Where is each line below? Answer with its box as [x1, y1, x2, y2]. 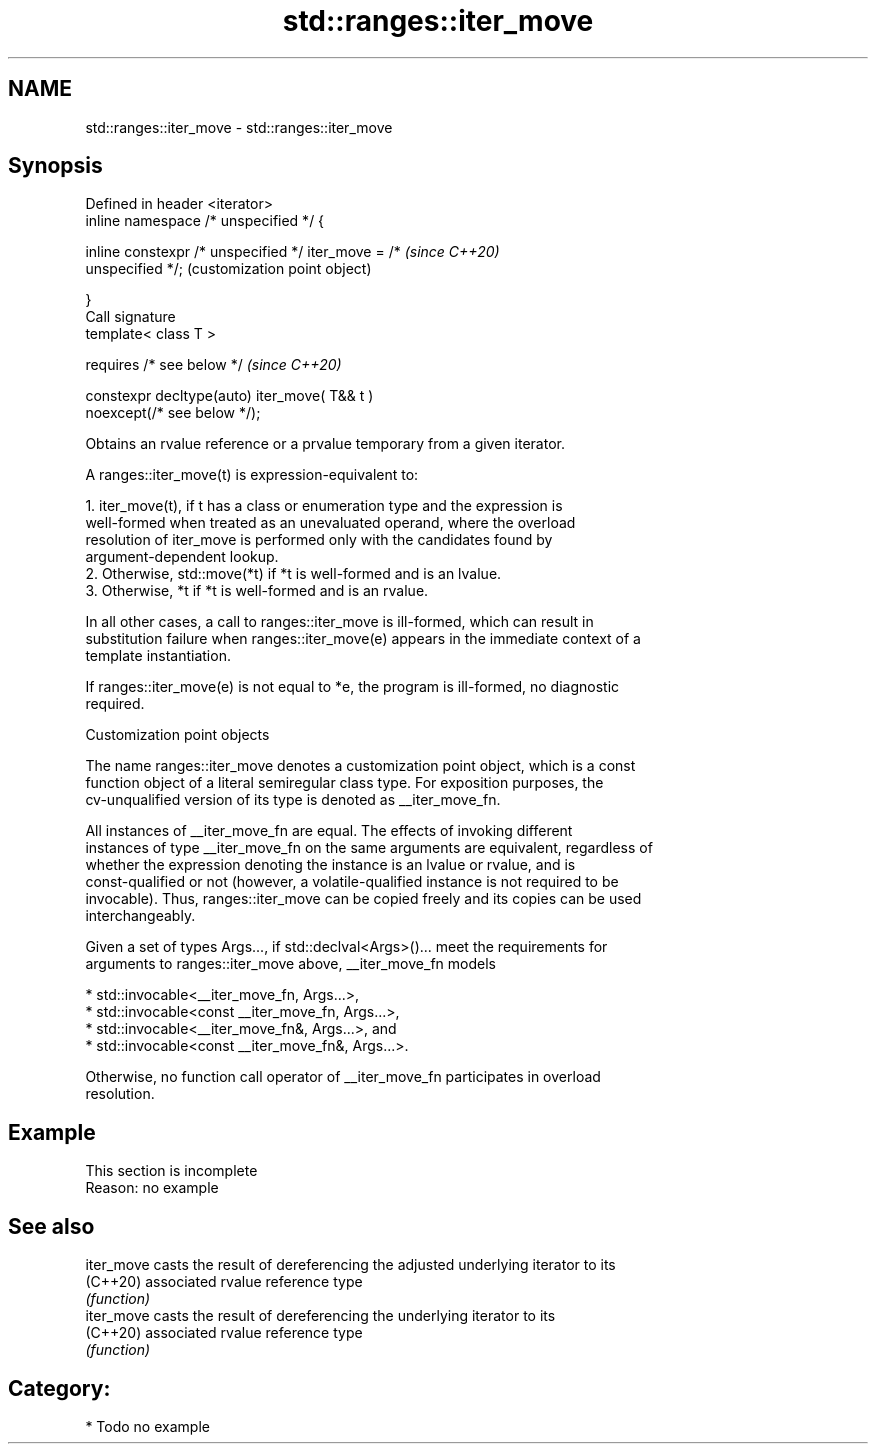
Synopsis [8, 153, 103, 179]
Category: [8, 1375, 111, 1401]
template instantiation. [85, 647, 231, 665]
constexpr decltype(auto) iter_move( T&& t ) [85, 387, 374, 405]
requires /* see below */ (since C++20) [85, 356, 342, 374]
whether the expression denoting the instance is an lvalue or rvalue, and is [85, 856, 576, 874]
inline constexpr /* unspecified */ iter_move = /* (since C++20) [85, 243, 500, 261]
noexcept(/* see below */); [85, 404, 261, 422]
